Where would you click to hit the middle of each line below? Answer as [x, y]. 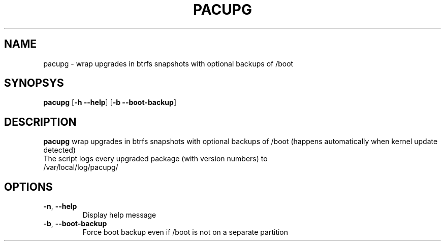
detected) [60, 150]
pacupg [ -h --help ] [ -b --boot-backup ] [110, 102]
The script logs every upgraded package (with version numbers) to [155, 159]
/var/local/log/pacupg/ [81, 167]
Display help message [119, 215]
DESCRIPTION [40, 122]
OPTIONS [28, 187]
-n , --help [60, 206]
